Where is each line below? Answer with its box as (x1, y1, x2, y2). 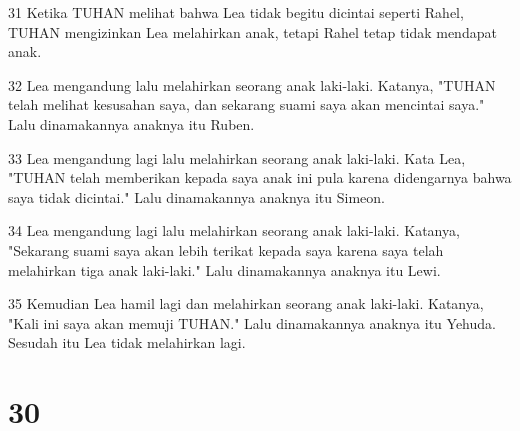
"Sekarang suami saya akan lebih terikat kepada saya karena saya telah (8, 239, 444, 260)
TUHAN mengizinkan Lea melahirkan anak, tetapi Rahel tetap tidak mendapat (8, 21, 497, 42)
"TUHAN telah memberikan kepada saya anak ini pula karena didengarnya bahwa (8, 167, 512, 188)
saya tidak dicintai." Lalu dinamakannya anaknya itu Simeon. (8, 186, 385, 207)
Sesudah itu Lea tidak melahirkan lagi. (8, 332, 246, 353)
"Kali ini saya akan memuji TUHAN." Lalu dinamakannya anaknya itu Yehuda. (8, 312, 496, 333)
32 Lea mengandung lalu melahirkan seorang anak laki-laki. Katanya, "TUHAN (8, 74, 496, 95)
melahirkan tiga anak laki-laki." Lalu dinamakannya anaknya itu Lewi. (8, 259, 441, 280)
